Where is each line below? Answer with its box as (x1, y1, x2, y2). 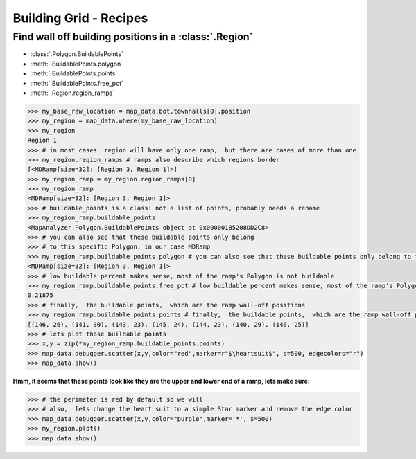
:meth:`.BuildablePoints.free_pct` (30, 79, 124, 87)
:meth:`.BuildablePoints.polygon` (30, 60, 123, 68)
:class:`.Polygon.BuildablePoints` (30, 50, 124, 58)
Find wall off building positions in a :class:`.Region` (12, 30, 253, 43)
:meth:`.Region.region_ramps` (30, 89, 115, 97)
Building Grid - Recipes (12, 10, 148, 26)
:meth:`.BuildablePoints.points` (30, 69, 118, 78)
